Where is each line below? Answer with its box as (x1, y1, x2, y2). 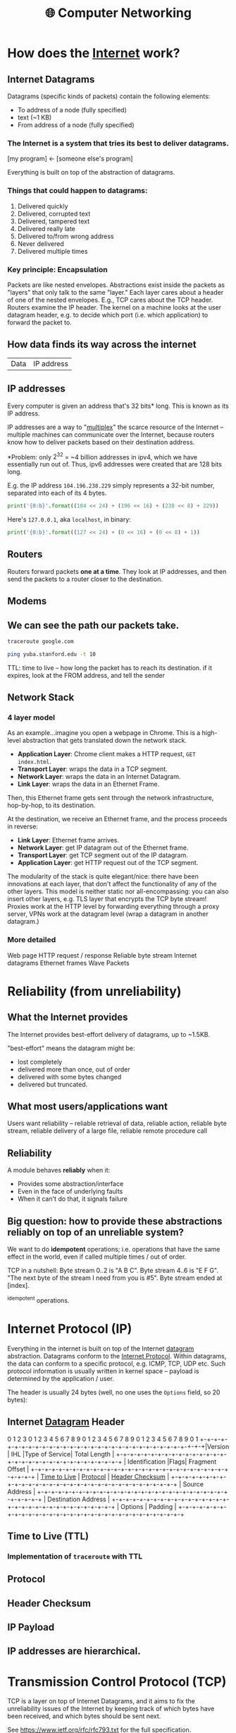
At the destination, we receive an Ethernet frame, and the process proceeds (7, 815, 228, 823)
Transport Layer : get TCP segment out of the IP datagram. (17, 851, 188, 859)
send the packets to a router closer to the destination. (7, 575, 163, 583)
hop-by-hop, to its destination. (7, 801, 96, 810)
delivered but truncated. (17, 1080, 88, 1088)
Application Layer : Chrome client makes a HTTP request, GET (17, 750, 196, 758)
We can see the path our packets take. (7, 619, 180, 631)
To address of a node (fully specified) (17, 106, 127, 114)
